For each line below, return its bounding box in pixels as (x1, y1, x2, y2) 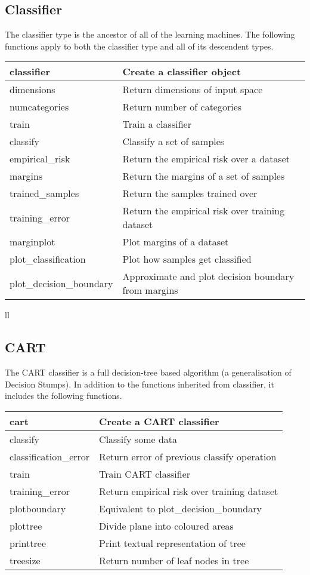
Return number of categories (122, 100, 242, 114)
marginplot (10, 235, 55, 249)
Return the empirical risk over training (122, 204, 285, 218)
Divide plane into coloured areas (99, 518, 234, 533)
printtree (10, 536, 46, 550)
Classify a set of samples (122, 134, 225, 149)
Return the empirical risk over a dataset (122, 152, 290, 166)
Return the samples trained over (122, 186, 258, 201)
